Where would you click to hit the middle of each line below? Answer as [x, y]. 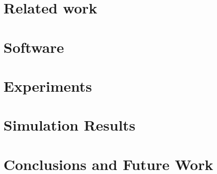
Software [34, 47]
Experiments [48, 86]
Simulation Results [70, 125]
